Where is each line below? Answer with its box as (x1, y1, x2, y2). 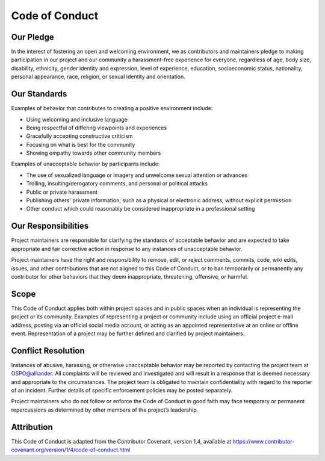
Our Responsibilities (11, 221, 89, 231)
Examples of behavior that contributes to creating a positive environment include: (11, 105, 213, 112)
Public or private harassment (26, 188, 98, 196)
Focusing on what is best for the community (26, 141, 135, 148)
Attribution (11, 422, 54, 432)
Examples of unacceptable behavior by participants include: (11, 160, 160, 168)
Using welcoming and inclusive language (26, 116, 128, 123)
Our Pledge (11, 32, 54, 42)
